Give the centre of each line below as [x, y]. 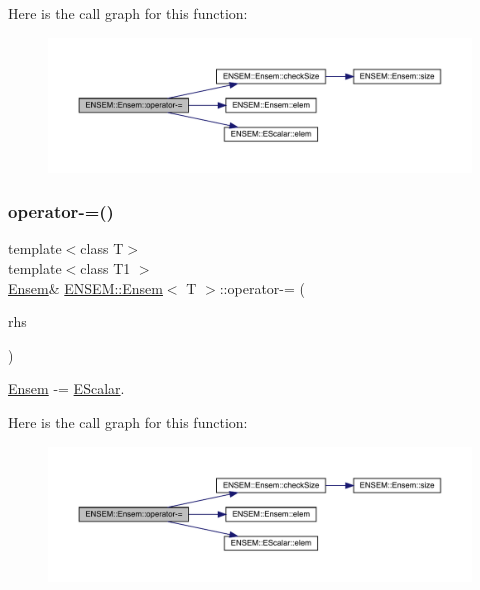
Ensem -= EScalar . [66, 388]
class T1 [105, 267]
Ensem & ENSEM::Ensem [85, 287]
